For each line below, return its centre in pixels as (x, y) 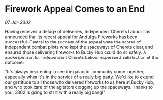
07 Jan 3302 (18, 22)
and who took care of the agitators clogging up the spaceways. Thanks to (79, 87)
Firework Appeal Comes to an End (75, 9)
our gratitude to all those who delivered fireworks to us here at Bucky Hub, (80, 82)
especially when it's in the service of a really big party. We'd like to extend (80, 77)
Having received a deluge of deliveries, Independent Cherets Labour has (78, 31)
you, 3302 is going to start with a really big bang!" (55, 92)
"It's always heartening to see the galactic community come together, (75, 71)
